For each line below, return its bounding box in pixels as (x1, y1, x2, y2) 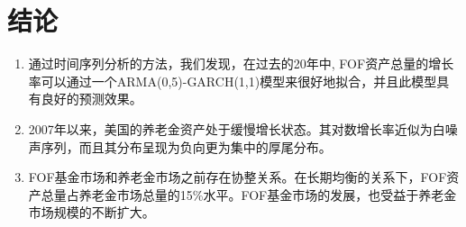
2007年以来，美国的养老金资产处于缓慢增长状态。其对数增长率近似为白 (28, 119, 445, 138)
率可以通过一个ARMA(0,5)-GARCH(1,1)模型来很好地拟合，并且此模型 (28, 71, 437, 90)
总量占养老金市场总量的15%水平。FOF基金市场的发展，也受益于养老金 (41, 185, 457, 204)
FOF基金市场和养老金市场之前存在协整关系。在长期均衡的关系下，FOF (28, 168, 447, 186)
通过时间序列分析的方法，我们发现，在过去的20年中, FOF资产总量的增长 (28, 54, 454, 73)
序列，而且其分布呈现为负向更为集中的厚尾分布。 (41, 137, 332, 156)
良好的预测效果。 (41, 89, 142, 108)
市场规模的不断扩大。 (28, 203, 155, 222)
